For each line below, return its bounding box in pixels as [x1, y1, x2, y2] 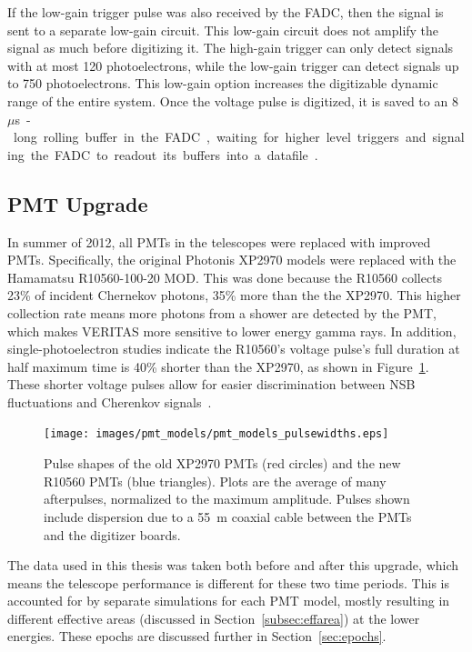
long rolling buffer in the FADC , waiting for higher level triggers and [13, 127, 427, 146]
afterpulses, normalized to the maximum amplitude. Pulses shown [44, 489, 410, 508]
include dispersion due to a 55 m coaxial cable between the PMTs [44, 507, 412, 526]
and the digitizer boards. [44, 525, 181, 544]
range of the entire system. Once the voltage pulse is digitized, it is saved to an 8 [7, 91, 458, 110]
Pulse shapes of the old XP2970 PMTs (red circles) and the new [44, 454, 401, 473]
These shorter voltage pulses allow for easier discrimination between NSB [7, 375, 416, 394]
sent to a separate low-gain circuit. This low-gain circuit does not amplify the [7, 20, 439, 39]
